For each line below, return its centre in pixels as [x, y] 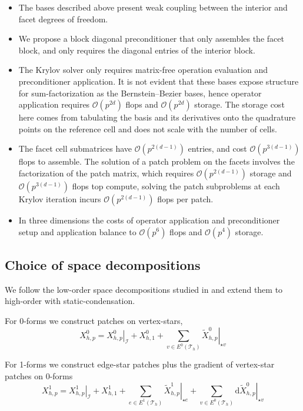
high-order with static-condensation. [70, 301]
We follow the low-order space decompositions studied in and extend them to [144, 289]
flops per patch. [185, 198]
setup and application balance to [77, 231]
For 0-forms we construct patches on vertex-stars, [94, 320]
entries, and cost [217, 148]
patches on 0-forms [39, 376]
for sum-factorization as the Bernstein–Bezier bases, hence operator [140, 93]
